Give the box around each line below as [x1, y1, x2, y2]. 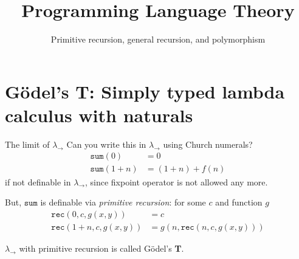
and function [215, 196, 263, 209]
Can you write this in [66, 137, 146, 150]
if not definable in [5, 175, 71, 188]
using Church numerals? [163, 137, 253, 150]
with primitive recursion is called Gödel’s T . [19, 241, 184, 254]
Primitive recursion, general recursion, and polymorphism [50, 33, 266, 46]
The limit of [5, 137, 50, 150]
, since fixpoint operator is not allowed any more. [84, 175, 268, 188]
